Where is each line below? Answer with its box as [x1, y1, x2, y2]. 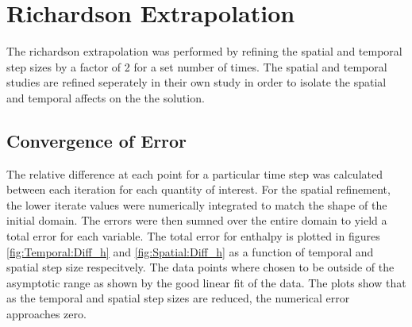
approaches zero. [6, 306, 87, 322]
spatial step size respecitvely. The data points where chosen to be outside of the [6, 259, 395, 275]
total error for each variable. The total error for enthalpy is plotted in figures [6, 228, 380, 244]
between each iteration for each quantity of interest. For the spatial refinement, [6, 181, 391, 198]
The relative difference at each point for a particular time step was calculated [6, 165, 383, 182]
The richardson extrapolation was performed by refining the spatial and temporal [6, 43, 402, 60]
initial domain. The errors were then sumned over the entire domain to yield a [6, 212, 387, 229]
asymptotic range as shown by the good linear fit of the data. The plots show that [6, 274, 406, 290]
